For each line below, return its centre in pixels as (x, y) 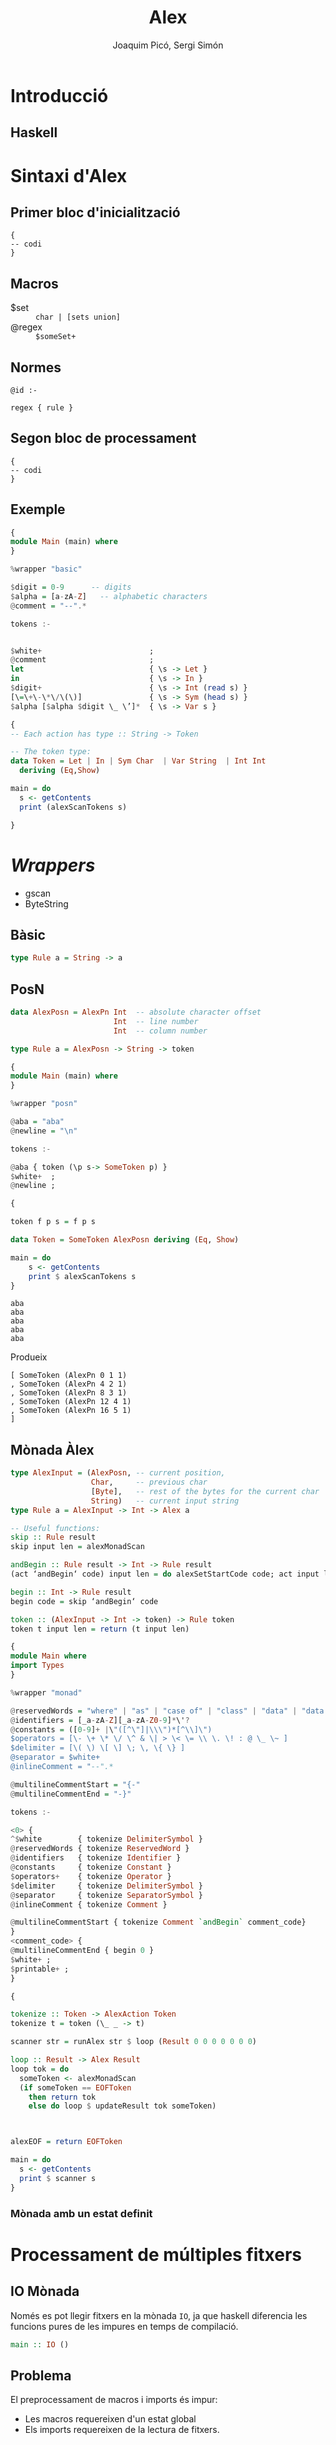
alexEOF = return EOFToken (66, 2142)
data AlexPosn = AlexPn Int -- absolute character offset (136, 1012)
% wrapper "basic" (46, 569)
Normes (36, 367)
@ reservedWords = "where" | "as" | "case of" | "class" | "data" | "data (167, 1711)
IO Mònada (45, 2291)
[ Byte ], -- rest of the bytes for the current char (205, 1491)
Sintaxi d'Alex (69, 175)
